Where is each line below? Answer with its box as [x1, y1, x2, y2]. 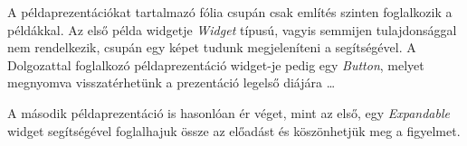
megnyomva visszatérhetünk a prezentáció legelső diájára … [7, 73, 336, 92]
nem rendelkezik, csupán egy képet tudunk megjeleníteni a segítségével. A [7, 38, 416, 57]
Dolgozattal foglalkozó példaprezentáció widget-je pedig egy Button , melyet [7, 55, 424, 74]
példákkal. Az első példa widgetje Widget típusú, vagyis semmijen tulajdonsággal [7, 20, 457, 39]
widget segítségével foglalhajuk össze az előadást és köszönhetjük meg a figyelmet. [7, 121, 461, 140]
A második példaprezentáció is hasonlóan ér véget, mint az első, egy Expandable [7, 103, 450, 122]
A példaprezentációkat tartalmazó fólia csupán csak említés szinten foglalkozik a [7, 3, 453, 21]
